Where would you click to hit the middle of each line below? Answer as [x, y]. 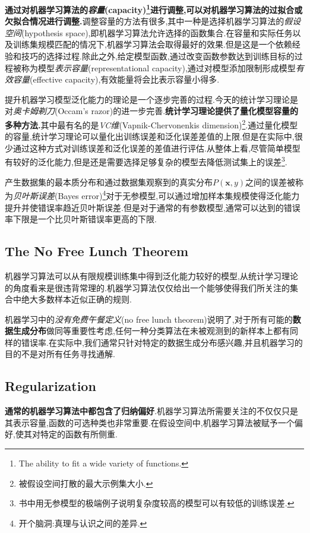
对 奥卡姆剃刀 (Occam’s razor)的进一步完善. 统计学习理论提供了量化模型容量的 [152, 111]
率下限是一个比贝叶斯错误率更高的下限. [81, 219]
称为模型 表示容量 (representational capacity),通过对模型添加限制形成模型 [158, 67]
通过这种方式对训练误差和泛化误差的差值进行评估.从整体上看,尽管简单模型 [156, 148]
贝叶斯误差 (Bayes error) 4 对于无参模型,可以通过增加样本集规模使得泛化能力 [156, 195]
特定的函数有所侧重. [79, 434]
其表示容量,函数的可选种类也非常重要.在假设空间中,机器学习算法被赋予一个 [150, 422]
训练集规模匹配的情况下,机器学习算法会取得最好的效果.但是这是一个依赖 [152, 44]
